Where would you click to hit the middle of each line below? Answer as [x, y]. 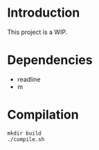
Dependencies [50, 60]
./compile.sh [26, 139]
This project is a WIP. [37, 32]
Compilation [43, 115]
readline [29, 79]
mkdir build [24, 133]
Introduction [44, 13]
